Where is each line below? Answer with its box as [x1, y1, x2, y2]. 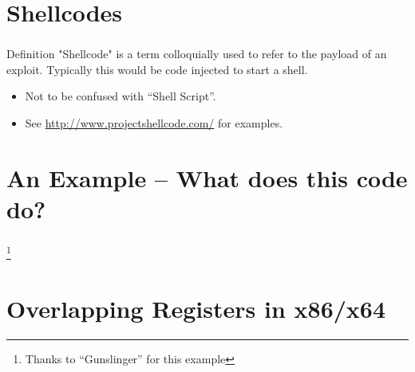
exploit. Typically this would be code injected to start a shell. [6, 61, 308, 77]
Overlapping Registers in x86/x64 [6, 292, 386, 324]
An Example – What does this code [6, 161, 408, 194]
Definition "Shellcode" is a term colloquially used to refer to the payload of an [6, 45, 387, 62]
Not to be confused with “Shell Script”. [25, 88, 216, 104]
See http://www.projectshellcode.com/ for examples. [25, 115, 283, 131]
